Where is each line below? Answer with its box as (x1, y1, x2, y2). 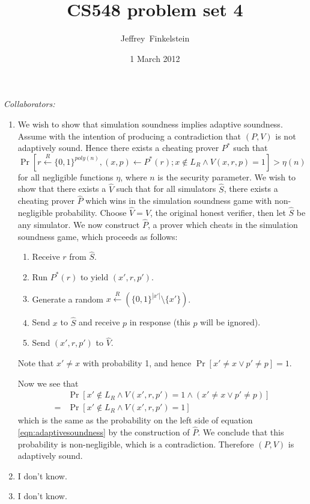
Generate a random (32, 292, 103, 305)
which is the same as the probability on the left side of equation (17, 414, 253, 426)
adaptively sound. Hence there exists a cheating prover (17, 141, 219, 154)
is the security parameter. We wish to (157, 170, 296, 183)
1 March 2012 (130, 52, 180, 64)
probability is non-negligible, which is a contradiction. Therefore (17, 437, 254, 450)
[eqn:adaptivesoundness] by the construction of (17, 426, 190, 438)
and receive (78, 316, 120, 328)
